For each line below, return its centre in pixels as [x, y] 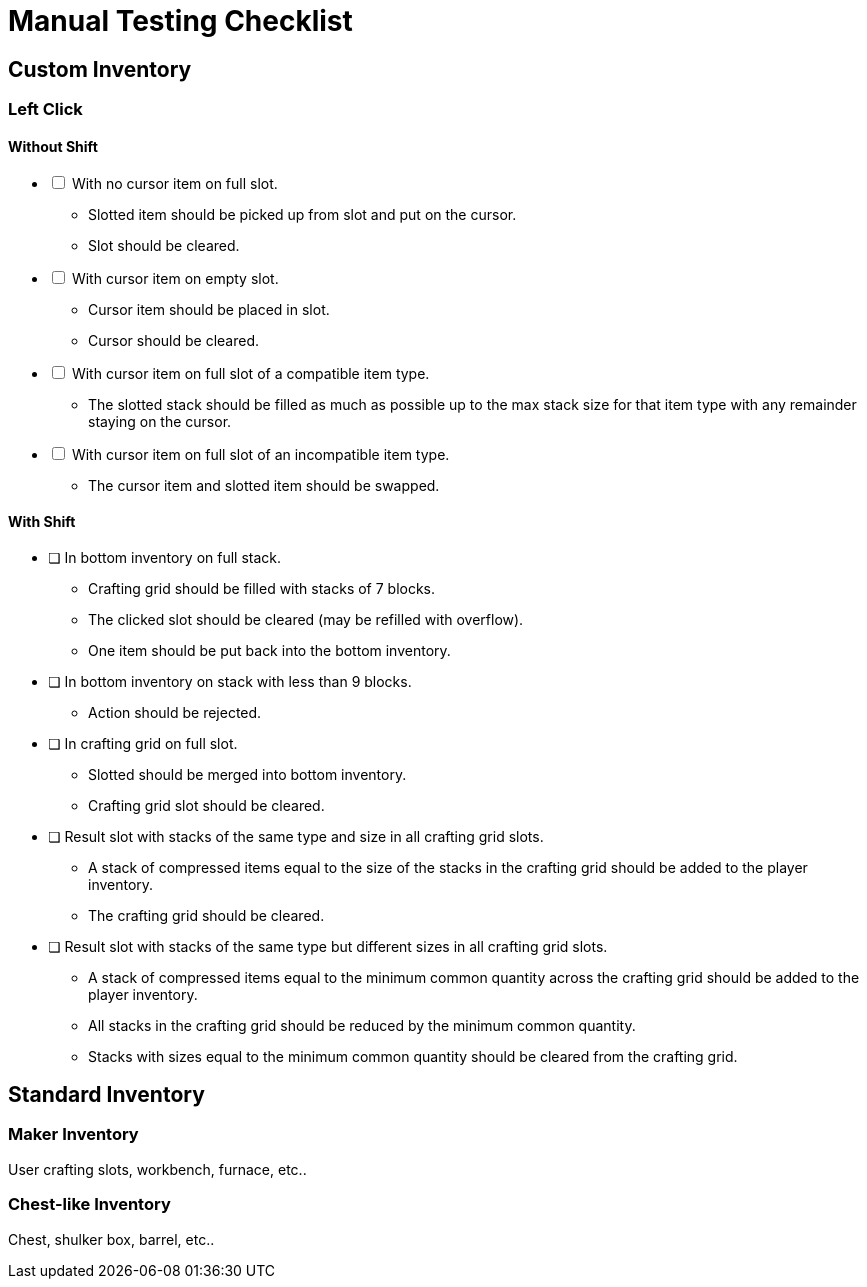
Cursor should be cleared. [174, 341]
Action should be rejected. [175, 712]
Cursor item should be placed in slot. [209, 310]
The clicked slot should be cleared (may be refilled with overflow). [306, 619]
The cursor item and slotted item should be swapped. [264, 486]
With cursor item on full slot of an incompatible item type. [260, 455]
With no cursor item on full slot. [174, 184]
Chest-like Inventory [89, 1204]
